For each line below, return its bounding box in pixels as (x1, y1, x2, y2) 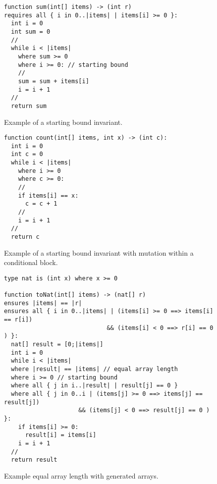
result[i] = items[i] (25, 431, 97, 439)
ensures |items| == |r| (4, 299, 82, 307)
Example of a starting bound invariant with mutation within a (4, 247, 194, 258)
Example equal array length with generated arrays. (4, 470, 159, 481)
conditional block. (4, 257, 58, 268)
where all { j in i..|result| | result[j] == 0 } (11, 382, 178, 389)
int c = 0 (11, 151, 43, 158)
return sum (11, 102, 47, 109)
